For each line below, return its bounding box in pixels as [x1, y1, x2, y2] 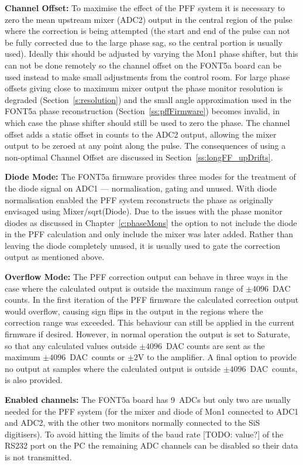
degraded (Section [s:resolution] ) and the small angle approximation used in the [5, 93, 291, 105]
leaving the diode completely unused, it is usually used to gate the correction [5, 239, 280, 251]
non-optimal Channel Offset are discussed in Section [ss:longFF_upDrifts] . [5, 151, 273, 163]
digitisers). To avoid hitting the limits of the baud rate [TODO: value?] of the [5, 428, 284, 440]
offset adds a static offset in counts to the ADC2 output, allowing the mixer [5, 128, 277, 140]
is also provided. [5, 374, 63, 386]
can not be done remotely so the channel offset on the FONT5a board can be [5, 59, 281, 71]
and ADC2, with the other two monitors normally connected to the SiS [5, 416, 260, 429]
